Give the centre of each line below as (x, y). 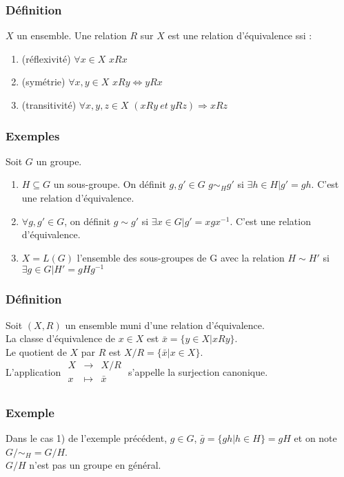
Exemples (33, 135)
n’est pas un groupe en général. (95, 465)
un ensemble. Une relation (72, 35)
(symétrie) (43, 82)
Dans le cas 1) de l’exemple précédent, (87, 437)
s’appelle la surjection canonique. (198, 372)
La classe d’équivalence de (60, 338)
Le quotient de (36, 351)
